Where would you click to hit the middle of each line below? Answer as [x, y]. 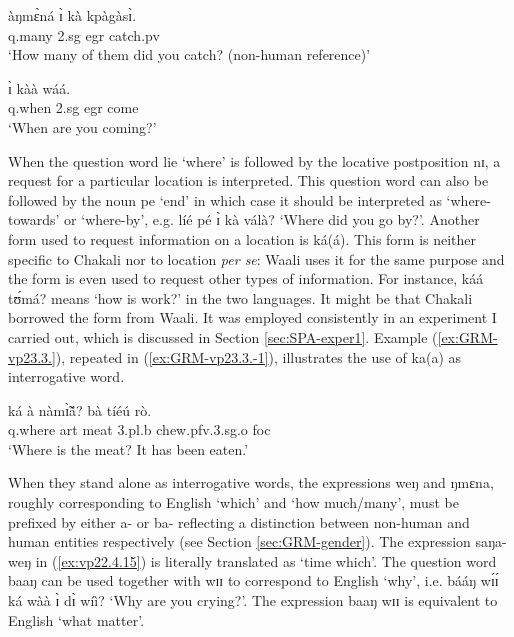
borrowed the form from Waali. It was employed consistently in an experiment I [252, 317]
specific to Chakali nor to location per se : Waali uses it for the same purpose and [256, 258]
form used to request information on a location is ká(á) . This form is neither [242, 238]
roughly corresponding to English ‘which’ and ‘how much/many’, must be [233, 502]
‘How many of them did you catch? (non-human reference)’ [189, 54]
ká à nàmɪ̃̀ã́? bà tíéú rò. [80, 409]
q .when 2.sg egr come [73, 107]
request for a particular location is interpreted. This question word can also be [248, 180]
